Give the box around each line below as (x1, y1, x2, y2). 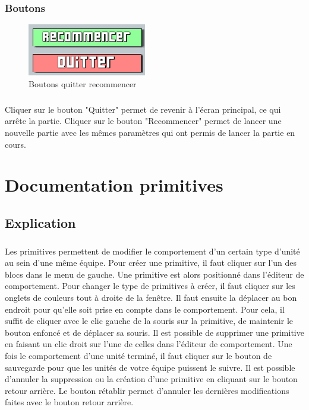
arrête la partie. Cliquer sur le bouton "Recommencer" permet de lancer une (5, 115, 282, 127)
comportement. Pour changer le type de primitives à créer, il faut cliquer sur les (5, 279, 295, 292)
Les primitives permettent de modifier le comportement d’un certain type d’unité (5, 244, 300, 257)
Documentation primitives (5, 173, 223, 197)
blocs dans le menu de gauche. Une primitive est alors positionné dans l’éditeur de (5, 268, 304, 280)
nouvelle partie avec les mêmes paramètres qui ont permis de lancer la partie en (5, 126, 295, 138)
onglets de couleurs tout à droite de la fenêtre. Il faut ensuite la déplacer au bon (5, 291, 297, 304)
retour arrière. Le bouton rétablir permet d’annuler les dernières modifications (5, 384, 289, 396)
